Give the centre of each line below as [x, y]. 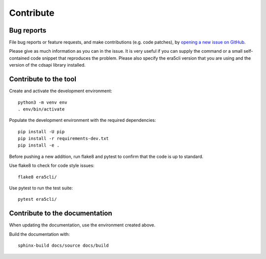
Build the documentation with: [39, 234]
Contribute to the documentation [61, 213]
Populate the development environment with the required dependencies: [83, 120]
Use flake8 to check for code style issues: [52, 166]
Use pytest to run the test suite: [41, 188]
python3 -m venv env [43, 102]
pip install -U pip [41, 131]
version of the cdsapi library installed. [47, 65]
